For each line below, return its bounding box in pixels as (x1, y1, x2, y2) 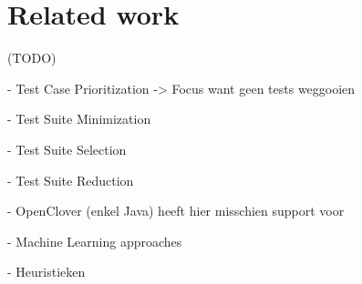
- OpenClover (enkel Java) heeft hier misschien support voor (7, 201, 345, 220)
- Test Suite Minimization (7, 109, 151, 128)
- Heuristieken (7, 262, 86, 281)
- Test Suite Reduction (7, 170, 134, 189)
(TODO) (7, 48, 57, 67)
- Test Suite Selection (7, 139, 127, 158)
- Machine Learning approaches (7, 231, 182, 250)
